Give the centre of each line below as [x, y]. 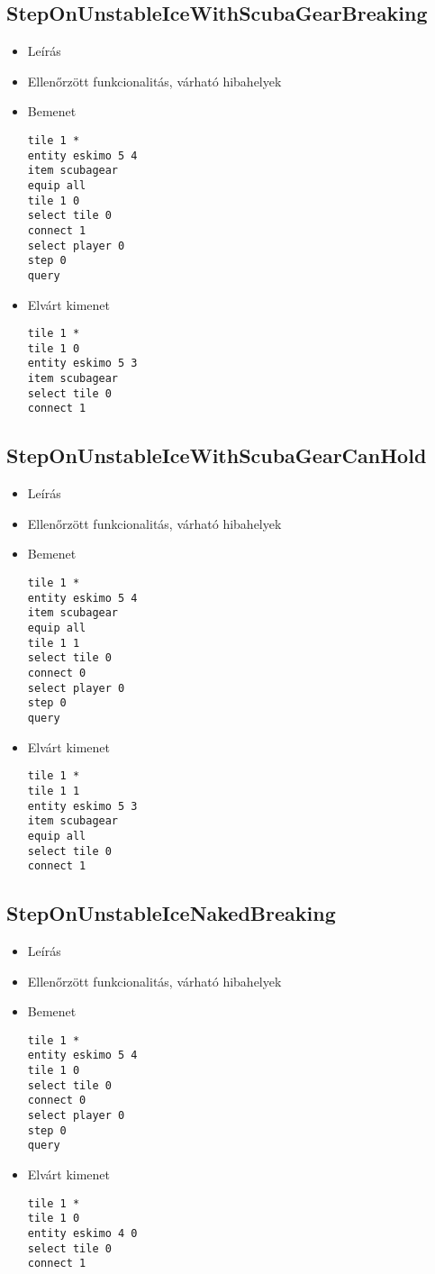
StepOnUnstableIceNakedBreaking [171, 913]
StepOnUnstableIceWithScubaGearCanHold [217, 455]
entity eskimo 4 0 [82, 1233]
